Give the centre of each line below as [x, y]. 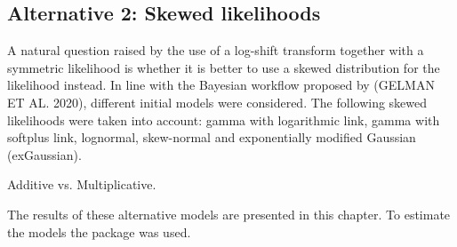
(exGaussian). [44, 154]
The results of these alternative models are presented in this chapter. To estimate [229, 214]
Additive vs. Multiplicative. [82, 184]
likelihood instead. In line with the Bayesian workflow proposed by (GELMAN [221, 85]
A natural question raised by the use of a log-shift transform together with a [216, 50]
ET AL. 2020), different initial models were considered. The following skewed [217, 102]
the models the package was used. [99, 231]
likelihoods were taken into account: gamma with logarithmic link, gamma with [224, 120]
